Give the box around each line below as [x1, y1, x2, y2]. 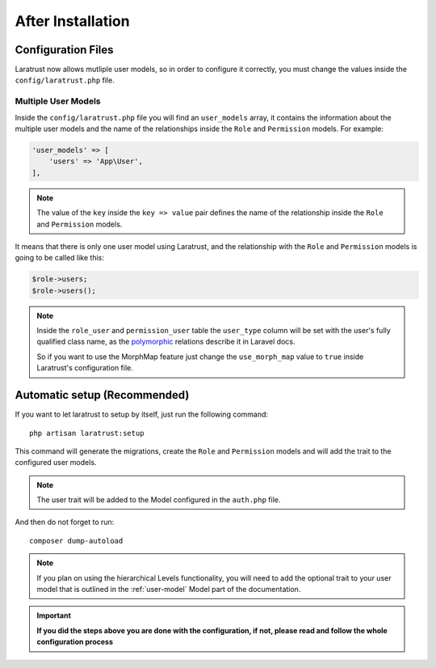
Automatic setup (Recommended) [15, 388, 190, 402]
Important [36, 611, 72, 620]
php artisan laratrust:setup [29, 429, 145, 438]
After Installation [15, 12, 130, 30]
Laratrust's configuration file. [36, 363, 133, 373]
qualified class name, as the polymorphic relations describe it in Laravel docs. [36, 336, 296, 347]
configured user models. [15, 458, 97, 467]
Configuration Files [15, 43, 114, 57]
